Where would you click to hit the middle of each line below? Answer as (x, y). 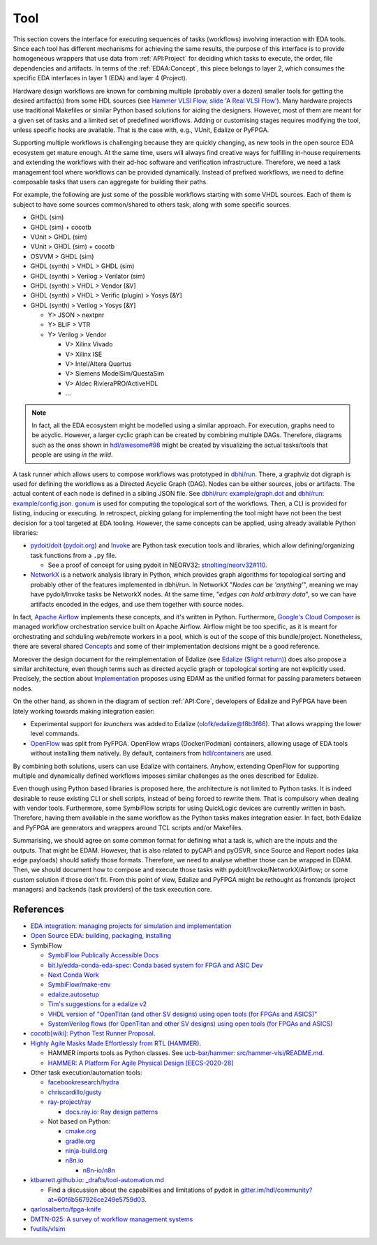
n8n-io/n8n (99, 1170)
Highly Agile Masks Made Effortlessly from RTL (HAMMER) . (116, 1043)
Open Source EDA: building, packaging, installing (101, 936)
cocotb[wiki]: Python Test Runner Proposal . (93, 1033)
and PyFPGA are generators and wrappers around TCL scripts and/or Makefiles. (128, 827)
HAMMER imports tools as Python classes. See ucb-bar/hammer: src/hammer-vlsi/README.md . (186, 1053)
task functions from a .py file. (74, 555)
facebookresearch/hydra (83, 1082)
